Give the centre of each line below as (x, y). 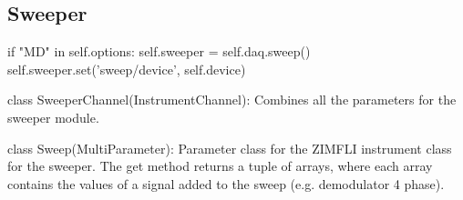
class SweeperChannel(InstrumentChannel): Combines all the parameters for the (232, 100)
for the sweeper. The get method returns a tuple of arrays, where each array (220, 166)
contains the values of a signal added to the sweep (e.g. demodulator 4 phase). (226, 183)
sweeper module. (53, 117)
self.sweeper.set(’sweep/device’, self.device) (127, 69)
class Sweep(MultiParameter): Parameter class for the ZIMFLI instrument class (230, 148)
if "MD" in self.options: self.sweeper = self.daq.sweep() (159, 51)
